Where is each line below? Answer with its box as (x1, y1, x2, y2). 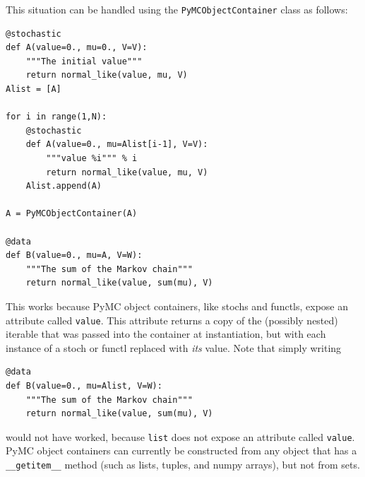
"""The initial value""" (25, 56, 143, 66)
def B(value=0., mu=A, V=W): (6, 250, 143, 261)
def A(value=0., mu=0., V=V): (6, 42, 148, 53)
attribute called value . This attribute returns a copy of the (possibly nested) (6, 312, 338, 327)
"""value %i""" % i (46, 153, 138, 163)
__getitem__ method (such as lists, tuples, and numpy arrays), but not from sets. (6, 457, 360, 471)
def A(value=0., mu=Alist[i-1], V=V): (25, 139, 208, 150)
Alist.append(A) (25, 181, 102, 192)
